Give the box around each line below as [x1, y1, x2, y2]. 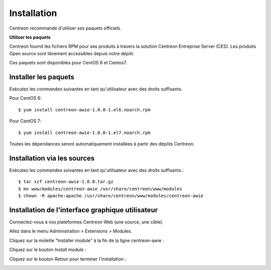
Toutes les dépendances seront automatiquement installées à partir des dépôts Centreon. [9, 141, 195, 147]
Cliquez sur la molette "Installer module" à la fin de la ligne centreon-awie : [9, 237, 164, 243]
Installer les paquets [9, 73, 75, 81]
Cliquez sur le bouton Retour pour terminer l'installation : [9, 256, 126, 262]
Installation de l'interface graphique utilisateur [9, 206, 158, 214]
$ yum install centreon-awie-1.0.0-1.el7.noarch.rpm [18, 129, 151, 136]
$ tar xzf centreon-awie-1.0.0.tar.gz [18, 179, 114, 185]
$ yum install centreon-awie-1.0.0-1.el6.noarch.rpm [18, 107, 151, 112]
